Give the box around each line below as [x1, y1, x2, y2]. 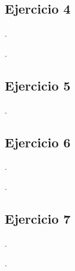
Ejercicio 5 [5, 76, 71, 94]
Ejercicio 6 [5, 133, 71, 151]
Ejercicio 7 [5, 209, 71, 227]
